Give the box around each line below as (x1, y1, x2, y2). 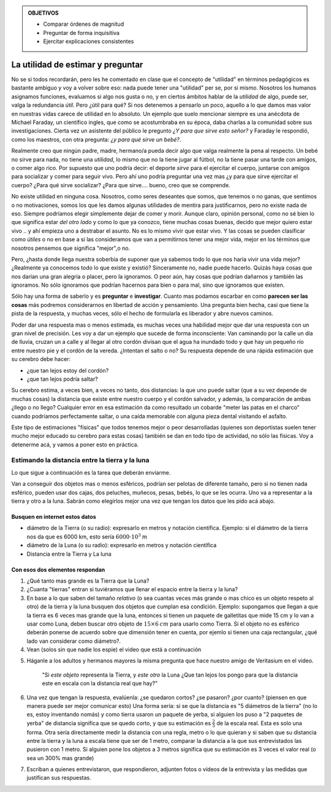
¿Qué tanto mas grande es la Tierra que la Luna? (26, 577, 150, 584)
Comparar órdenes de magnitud (43, 20, 124, 28)
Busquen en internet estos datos (11, 513, 96, 521)
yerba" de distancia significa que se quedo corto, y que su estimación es (26, 719, 211, 727)
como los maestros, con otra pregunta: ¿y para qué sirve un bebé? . (11, 136, 181, 143)
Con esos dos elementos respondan (11, 565, 105, 573)
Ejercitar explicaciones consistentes (43, 37, 134, 45)
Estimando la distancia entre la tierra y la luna (11, 456, 150, 465)
